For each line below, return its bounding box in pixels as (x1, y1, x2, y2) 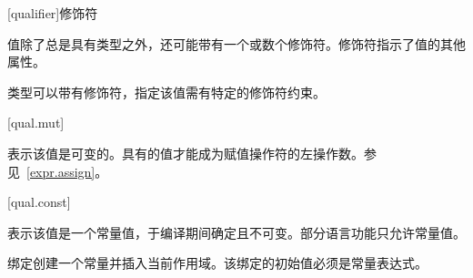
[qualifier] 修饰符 (7, 4, 98, 22)
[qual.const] (7, 192, 71, 211)
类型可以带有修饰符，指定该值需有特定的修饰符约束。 (7, 82, 326, 101)
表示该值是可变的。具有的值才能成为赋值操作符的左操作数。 (7, 143, 364, 162)
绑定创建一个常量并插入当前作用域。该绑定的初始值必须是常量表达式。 (7, 253, 428, 273)
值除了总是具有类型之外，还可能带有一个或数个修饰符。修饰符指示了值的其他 (7, 34, 466, 53)
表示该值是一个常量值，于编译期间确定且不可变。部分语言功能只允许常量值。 (7, 222, 466, 242)
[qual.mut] (7, 113, 65, 132)
